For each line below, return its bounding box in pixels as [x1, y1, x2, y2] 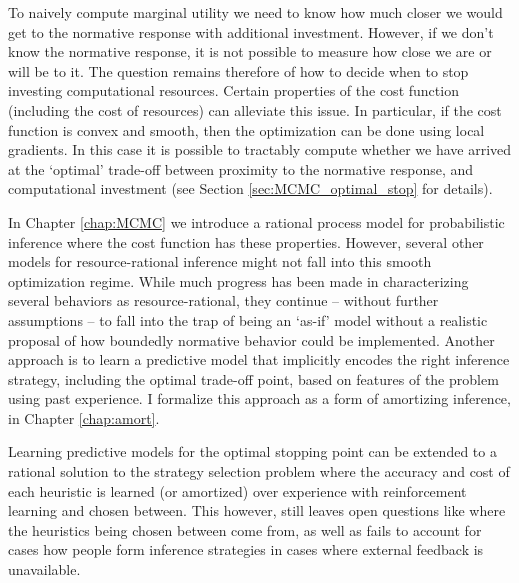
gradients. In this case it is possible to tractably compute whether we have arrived [8, 139, 512, 160]
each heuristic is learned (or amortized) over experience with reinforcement [8, 480, 467, 501]
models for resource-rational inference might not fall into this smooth [8, 251, 432, 272]
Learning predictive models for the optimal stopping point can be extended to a [8, 441, 497, 462]
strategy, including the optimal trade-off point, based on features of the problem [8, 368, 499, 389]
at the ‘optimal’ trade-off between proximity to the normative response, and [8, 158, 474, 179]
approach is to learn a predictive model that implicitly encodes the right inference [8, 349, 510, 370]
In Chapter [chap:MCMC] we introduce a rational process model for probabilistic [8, 211, 505, 232]
